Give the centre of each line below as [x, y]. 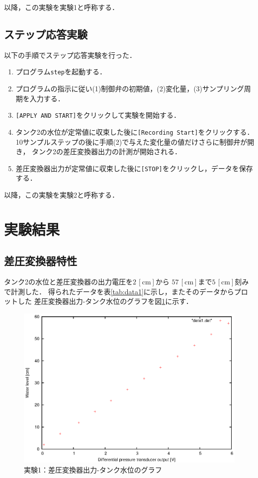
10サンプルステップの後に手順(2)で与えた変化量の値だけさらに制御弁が [131, 141]
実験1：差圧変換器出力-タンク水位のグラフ [93, 469]
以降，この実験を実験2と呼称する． [61, 194]
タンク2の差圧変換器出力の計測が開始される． [107, 151]
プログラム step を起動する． [61, 72]
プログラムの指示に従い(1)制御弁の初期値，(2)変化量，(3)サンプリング [130, 89]
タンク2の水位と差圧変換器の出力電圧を [68, 282]
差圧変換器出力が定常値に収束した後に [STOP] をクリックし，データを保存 [134, 168]
